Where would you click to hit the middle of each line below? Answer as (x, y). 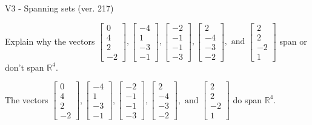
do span (247, 99)
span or (293, 41)
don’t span (25, 67)
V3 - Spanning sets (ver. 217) (59, 8)
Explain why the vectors (50, 41)
